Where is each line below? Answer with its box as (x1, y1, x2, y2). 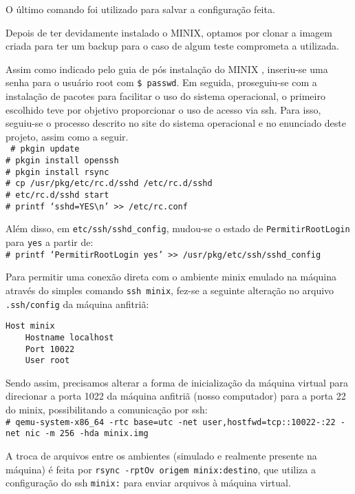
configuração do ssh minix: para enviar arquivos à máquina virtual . (6, 475, 291, 490)
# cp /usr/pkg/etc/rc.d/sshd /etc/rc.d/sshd (6, 178, 213, 189)
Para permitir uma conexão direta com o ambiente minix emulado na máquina (6, 269, 337, 284)
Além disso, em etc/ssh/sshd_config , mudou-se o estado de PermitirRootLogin (6, 221, 350, 236)
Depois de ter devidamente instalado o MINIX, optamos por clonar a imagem (6, 25, 332, 39)
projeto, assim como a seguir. (6, 129, 129, 143)
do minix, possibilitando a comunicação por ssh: (6, 402, 208, 417)
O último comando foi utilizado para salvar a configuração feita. (6, 2, 275, 16)
